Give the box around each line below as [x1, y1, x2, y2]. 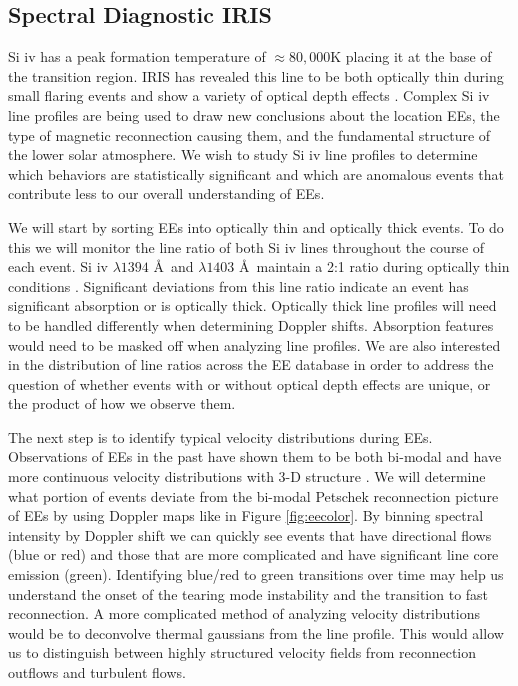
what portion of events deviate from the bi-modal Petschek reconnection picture [8, 485, 499, 506]
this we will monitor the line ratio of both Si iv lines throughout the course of [8, 236, 485, 257]
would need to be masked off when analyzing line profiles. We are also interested [8, 334, 501, 355]
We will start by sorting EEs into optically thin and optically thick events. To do [8, 216, 504, 237]
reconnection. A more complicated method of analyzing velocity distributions [8, 603, 481, 624]
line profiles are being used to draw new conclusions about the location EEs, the [8, 104, 500, 125]
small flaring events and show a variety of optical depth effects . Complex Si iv [8, 85, 490, 106]
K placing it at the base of [330, 46, 492, 67]
